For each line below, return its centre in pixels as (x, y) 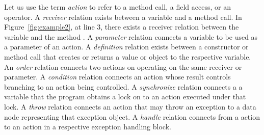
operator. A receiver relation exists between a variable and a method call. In (123, 17)
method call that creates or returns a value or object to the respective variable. (128, 56)
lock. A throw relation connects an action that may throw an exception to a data (130, 106)
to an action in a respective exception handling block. (88, 127)
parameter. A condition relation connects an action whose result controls (117, 77)
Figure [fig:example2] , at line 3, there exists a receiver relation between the (122, 27)
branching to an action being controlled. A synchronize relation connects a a (123, 86)
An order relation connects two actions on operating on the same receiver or (123, 66)
